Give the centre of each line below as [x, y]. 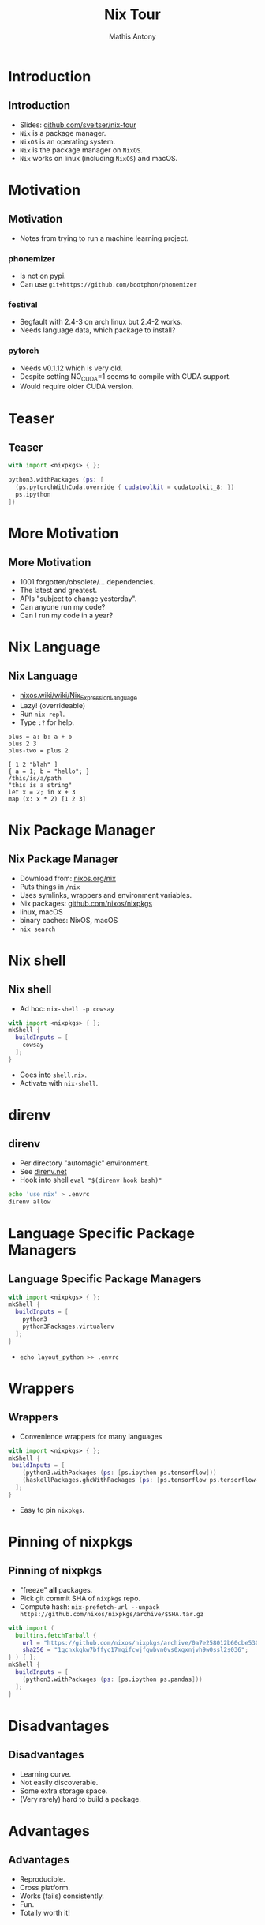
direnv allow [30, 1202]
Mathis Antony [132, 36]
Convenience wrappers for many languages [91, 1436]
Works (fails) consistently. [62, 1896]
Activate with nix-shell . [59, 1083]
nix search [37, 929]
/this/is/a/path [35, 778]
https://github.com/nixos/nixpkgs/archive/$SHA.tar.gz [112, 1614]
